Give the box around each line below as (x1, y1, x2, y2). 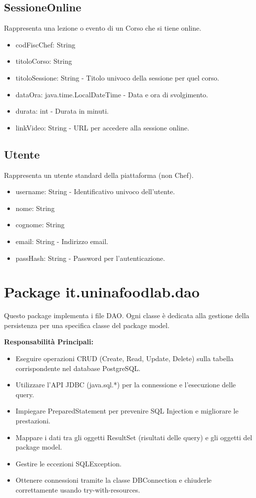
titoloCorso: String (15, 56, 72, 66)
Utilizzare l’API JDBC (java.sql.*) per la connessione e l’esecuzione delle (15, 379, 236, 390)
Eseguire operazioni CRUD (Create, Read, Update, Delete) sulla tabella (15, 353, 234, 364)
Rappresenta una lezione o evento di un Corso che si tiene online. (4, 23, 202, 33)
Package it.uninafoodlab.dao (4, 282, 200, 302)
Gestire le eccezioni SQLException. (15, 458, 122, 468)
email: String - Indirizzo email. (15, 236, 108, 246)
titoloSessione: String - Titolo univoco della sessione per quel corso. (15, 72, 219, 83)
